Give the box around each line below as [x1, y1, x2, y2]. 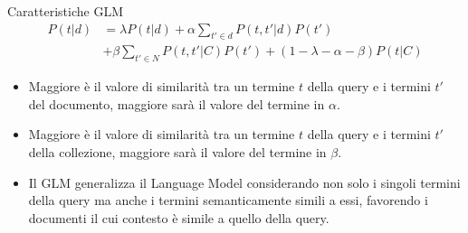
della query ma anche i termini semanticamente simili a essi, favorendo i [28, 191, 428, 210]
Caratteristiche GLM [7, 2, 124, 20]
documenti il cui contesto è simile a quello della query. [28, 208, 330, 227]
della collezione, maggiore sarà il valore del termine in [28, 143, 327, 162]
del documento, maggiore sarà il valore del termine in [28, 94, 325, 113]
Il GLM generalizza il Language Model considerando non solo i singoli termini [28, 172, 461, 191]
